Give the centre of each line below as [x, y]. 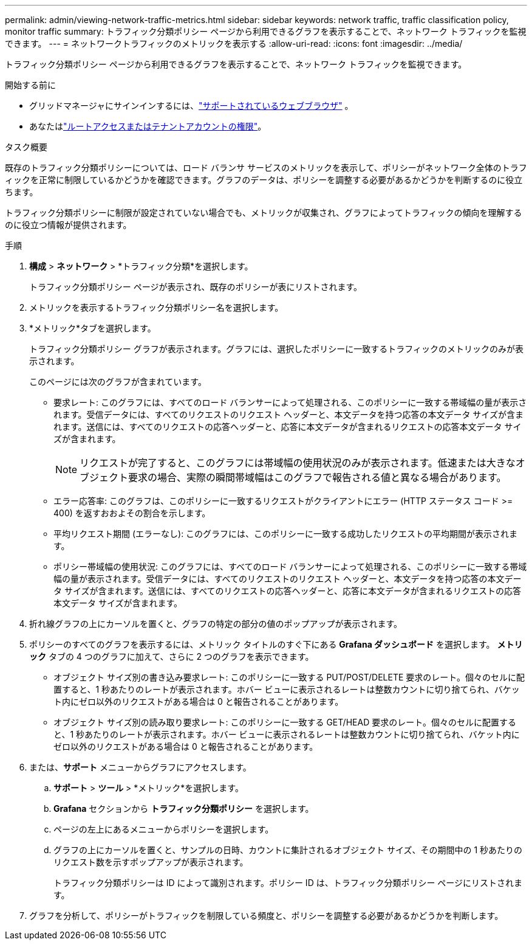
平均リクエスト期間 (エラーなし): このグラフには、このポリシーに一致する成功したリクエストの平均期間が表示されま [286, 534]
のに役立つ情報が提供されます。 [68, 225]
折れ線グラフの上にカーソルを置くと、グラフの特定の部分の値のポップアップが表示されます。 [216, 624]
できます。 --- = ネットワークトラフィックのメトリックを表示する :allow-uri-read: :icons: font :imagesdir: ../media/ [234, 43]
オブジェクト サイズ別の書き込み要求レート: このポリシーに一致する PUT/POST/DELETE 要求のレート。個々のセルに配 [289, 677]
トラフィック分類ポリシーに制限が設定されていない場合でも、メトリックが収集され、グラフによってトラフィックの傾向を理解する [264, 213]
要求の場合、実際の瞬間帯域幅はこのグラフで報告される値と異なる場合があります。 [317, 477]
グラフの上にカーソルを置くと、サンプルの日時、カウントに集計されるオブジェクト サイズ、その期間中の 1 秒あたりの [288, 850]
